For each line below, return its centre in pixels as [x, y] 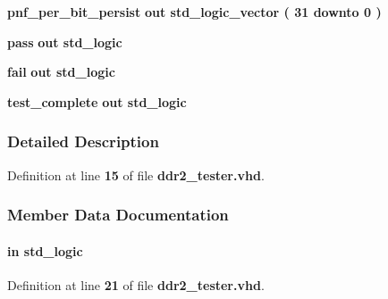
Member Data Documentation [118, 215]
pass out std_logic [65, 42]
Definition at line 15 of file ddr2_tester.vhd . [136, 174]
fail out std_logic [61, 72]
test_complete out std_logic [97, 101]
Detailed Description [83, 141]
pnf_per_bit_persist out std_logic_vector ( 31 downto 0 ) [194, 12]
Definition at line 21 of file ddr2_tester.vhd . [136, 284]
